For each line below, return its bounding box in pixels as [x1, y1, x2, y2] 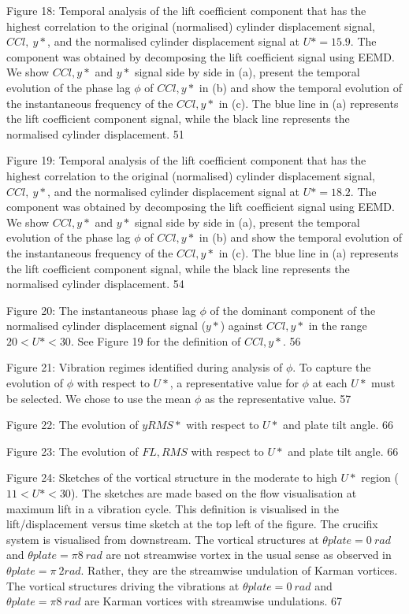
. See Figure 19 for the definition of [70, 332, 241, 349]
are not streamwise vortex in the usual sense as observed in [106, 546, 392, 563]
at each [312, 375, 348, 391]
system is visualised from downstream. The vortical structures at [6, 531, 319, 547]
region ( [361, 469, 399, 486]
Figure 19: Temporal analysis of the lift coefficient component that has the [6, 152, 366, 168]
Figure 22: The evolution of [6, 416, 139, 433]
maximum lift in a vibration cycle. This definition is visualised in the [6, 500, 339, 516]
